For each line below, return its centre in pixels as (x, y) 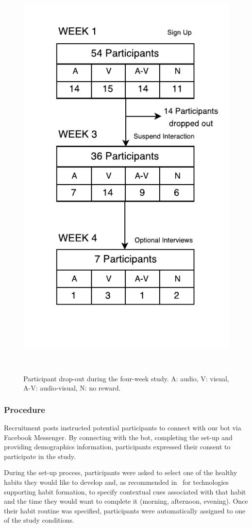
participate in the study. (40, 456)
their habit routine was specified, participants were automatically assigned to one (125, 510)
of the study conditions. (39, 520)
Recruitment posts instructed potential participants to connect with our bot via (123, 428)
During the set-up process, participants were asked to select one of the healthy (121, 472)
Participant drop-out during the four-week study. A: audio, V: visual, (126, 378)
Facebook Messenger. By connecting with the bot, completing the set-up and (118, 437)
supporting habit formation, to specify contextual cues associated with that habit (125, 491)
